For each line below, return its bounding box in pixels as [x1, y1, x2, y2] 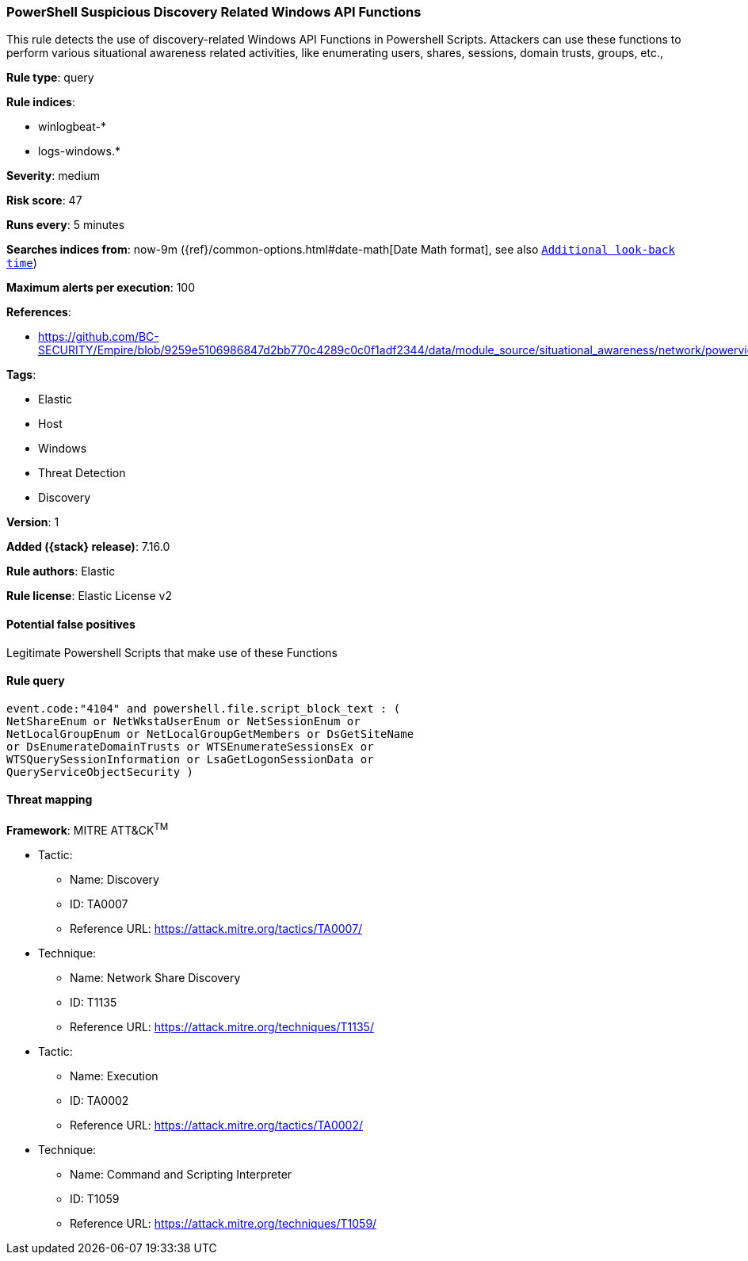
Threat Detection [38, 466, 126, 480]
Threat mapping [6, 793, 93, 807]
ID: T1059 [70, 1191, 120, 1206]
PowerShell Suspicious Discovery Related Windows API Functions [6, 4, 422, 20]
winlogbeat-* [38, 120, 106, 134]
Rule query [6, 674, 65, 688]
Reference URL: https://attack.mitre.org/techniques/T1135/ [70, 1019, 374, 1034]
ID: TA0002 [70, 1093, 129, 1107]
